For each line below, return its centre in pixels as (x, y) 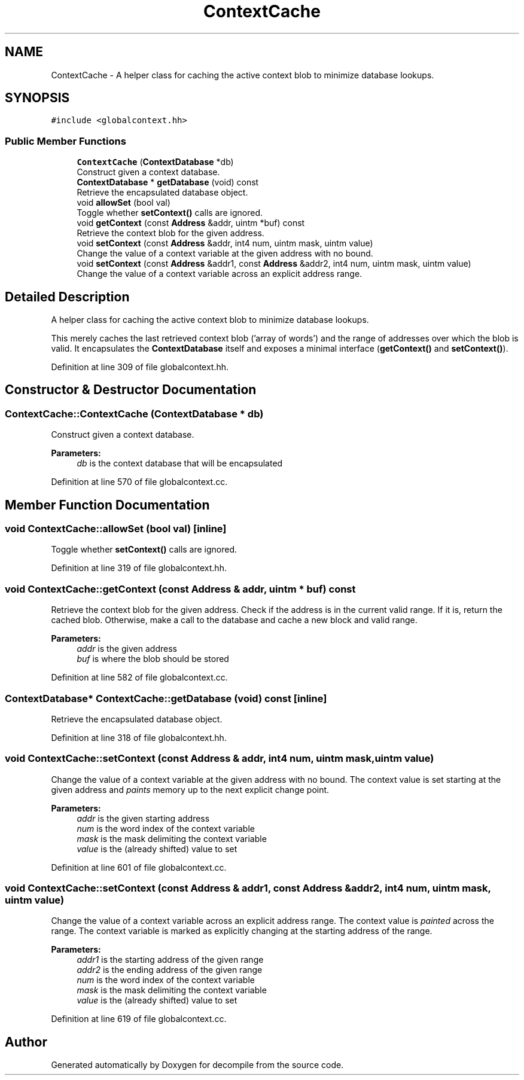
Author (26, 1042)
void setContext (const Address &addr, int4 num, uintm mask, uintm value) (225, 243)
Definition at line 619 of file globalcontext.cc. (139, 1019)
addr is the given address (127, 649)
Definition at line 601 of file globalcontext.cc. (139, 867)
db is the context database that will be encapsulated (180, 463)
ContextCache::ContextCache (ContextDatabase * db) (134, 414)
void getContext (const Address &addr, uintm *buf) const (191, 223)
